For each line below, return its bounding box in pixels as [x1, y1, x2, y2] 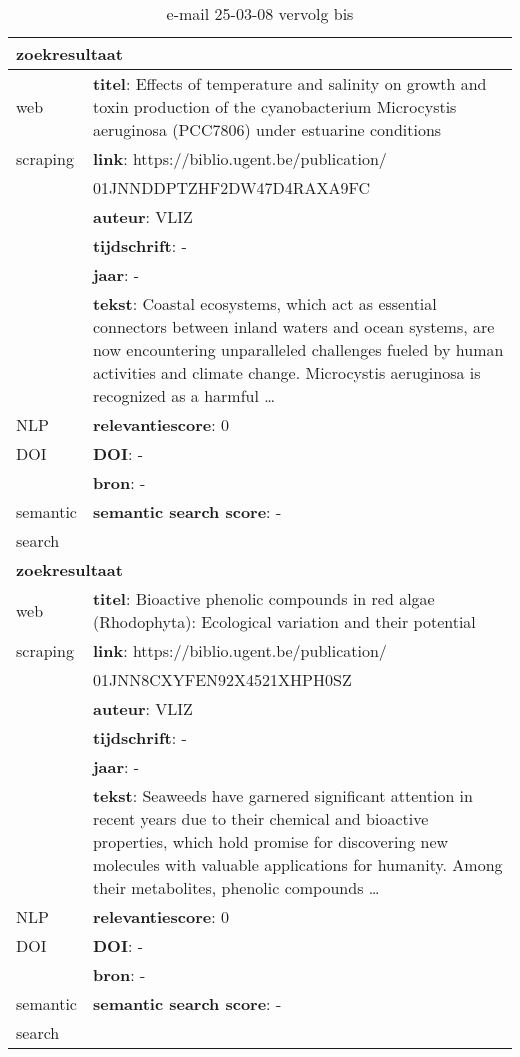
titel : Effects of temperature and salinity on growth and [92, 72, 487, 95]
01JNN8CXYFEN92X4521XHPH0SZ [92, 668, 352, 691]
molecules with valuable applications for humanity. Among [92, 853, 503, 876]
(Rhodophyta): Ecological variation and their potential [92, 610, 476, 633]
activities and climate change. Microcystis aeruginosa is [92, 361, 481, 384]
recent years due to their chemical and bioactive [92, 807, 429, 830]
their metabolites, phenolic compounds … [92, 876, 380, 899]
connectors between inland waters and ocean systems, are [92, 315, 495, 338]
